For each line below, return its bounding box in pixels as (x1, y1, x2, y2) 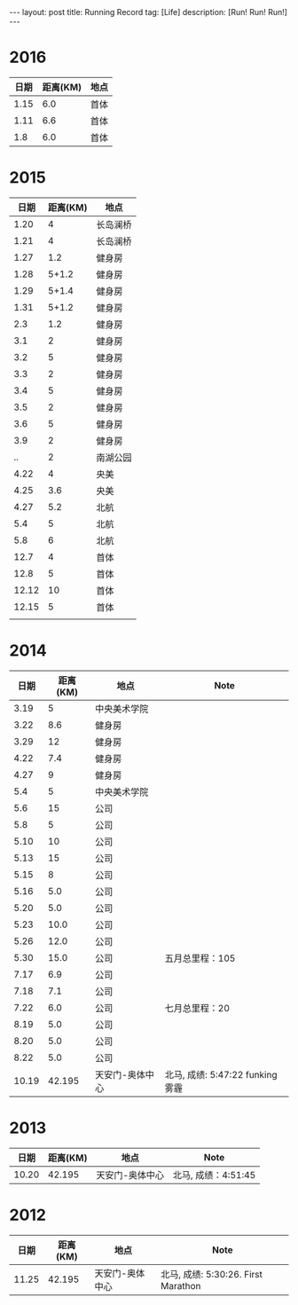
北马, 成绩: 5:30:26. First (161, 1268, 263, 1280)
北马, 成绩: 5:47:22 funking (164, 1068, 278, 1081)
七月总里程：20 (164, 1002, 231, 1014)
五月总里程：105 (164, 952, 236, 964)
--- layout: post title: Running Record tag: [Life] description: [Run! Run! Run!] (9, 7, 288, 17)
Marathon (161, 1279, 201, 1292)
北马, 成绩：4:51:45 (172, 1168, 256, 1181)
